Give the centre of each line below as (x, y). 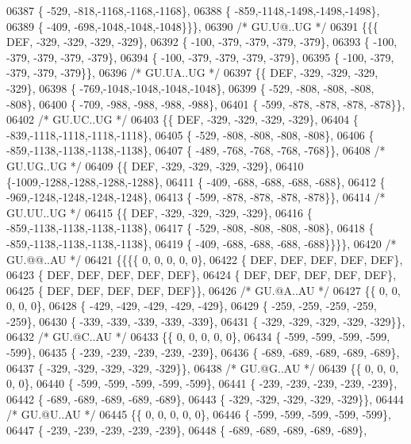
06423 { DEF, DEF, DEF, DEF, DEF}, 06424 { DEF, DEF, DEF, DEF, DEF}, (202, 275)
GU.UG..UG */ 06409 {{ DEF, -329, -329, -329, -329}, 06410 (155, 165)
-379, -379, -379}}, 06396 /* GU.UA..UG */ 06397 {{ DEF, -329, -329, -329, (192, 73)
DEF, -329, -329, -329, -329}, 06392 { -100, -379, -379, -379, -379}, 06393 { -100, (202, 42)
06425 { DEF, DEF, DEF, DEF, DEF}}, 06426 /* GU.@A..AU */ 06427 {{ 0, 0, (204, 290)
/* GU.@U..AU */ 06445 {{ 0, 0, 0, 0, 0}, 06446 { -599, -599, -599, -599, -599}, (199, 414)
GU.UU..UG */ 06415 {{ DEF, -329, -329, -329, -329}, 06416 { (159, 212)
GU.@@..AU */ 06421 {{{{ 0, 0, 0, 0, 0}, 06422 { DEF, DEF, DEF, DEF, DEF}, (205, 259)
